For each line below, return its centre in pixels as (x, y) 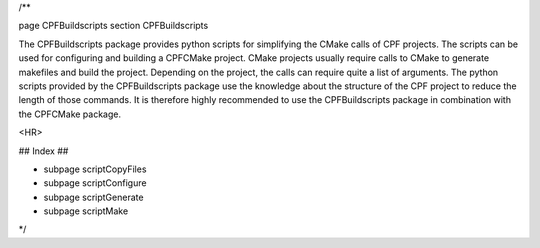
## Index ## (43, 151)
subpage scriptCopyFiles (95, 169)
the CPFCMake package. (70, 114)
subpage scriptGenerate (93, 197)
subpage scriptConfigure (95, 183)
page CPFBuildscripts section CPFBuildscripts (113, 26)
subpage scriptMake (86, 211)
